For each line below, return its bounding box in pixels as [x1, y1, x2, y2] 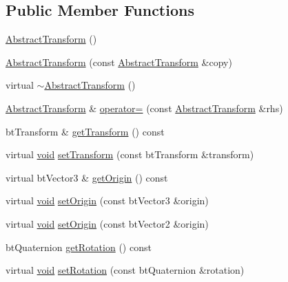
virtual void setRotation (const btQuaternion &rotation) [6, 263, 245, 277]
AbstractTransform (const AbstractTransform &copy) [6, 54, 232, 69]
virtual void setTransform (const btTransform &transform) [6, 147, 254, 162]
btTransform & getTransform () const [6, 124, 165, 138]
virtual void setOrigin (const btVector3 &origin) [6, 193, 209, 208]
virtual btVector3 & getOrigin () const [6, 170, 168, 184]
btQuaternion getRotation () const [6, 239, 152, 254]
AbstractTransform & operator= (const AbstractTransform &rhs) [6, 100, 283, 115]
